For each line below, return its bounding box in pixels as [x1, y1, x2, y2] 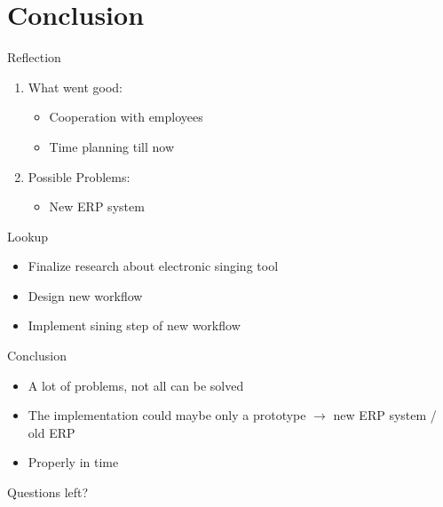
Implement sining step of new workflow [28, 316, 241, 335]
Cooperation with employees [49, 107, 203, 126]
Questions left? [7, 483, 89, 502]
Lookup [7, 226, 49, 245]
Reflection [7, 48, 61, 67]
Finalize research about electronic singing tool [28, 257, 279, 275]
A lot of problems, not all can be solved [28, 376, 244, 394]
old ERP [28, 423, 75, 441]
